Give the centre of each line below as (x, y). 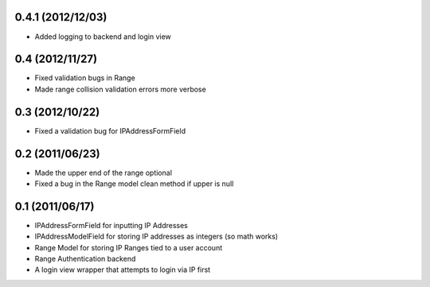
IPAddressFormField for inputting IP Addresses (111, 225)
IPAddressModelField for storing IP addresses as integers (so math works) (156, 237)
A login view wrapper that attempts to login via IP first (123, 270)
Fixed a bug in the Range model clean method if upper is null (134, 184)
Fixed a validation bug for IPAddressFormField (110, 130)
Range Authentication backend (85, 259)
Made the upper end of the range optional (104, 173)
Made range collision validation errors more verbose (120, 89)
